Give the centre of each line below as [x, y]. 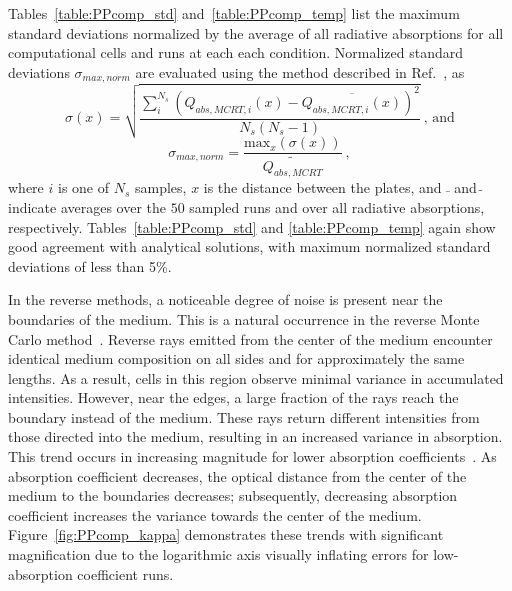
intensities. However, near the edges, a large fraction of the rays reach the [233, 397]
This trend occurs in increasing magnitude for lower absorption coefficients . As [252, 456]
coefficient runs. [125, 573]
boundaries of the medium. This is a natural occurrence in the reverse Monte [244, 318]
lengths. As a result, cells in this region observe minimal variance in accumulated [256, 377]
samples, [160, 187]
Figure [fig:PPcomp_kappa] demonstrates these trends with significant [226, 534]
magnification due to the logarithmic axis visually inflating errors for [218, 554]
